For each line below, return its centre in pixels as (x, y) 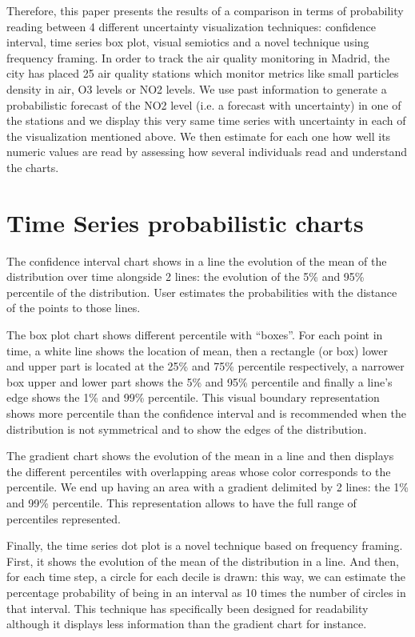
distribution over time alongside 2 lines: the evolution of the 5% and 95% (186, 276)
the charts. (33, 167)
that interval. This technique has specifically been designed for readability (188, 608)
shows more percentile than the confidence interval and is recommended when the (207, 413)
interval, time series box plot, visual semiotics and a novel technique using (188, 42)
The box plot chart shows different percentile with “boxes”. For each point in (195, 335)
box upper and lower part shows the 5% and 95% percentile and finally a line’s (200, 381)
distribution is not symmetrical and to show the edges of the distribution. (187, 429)
